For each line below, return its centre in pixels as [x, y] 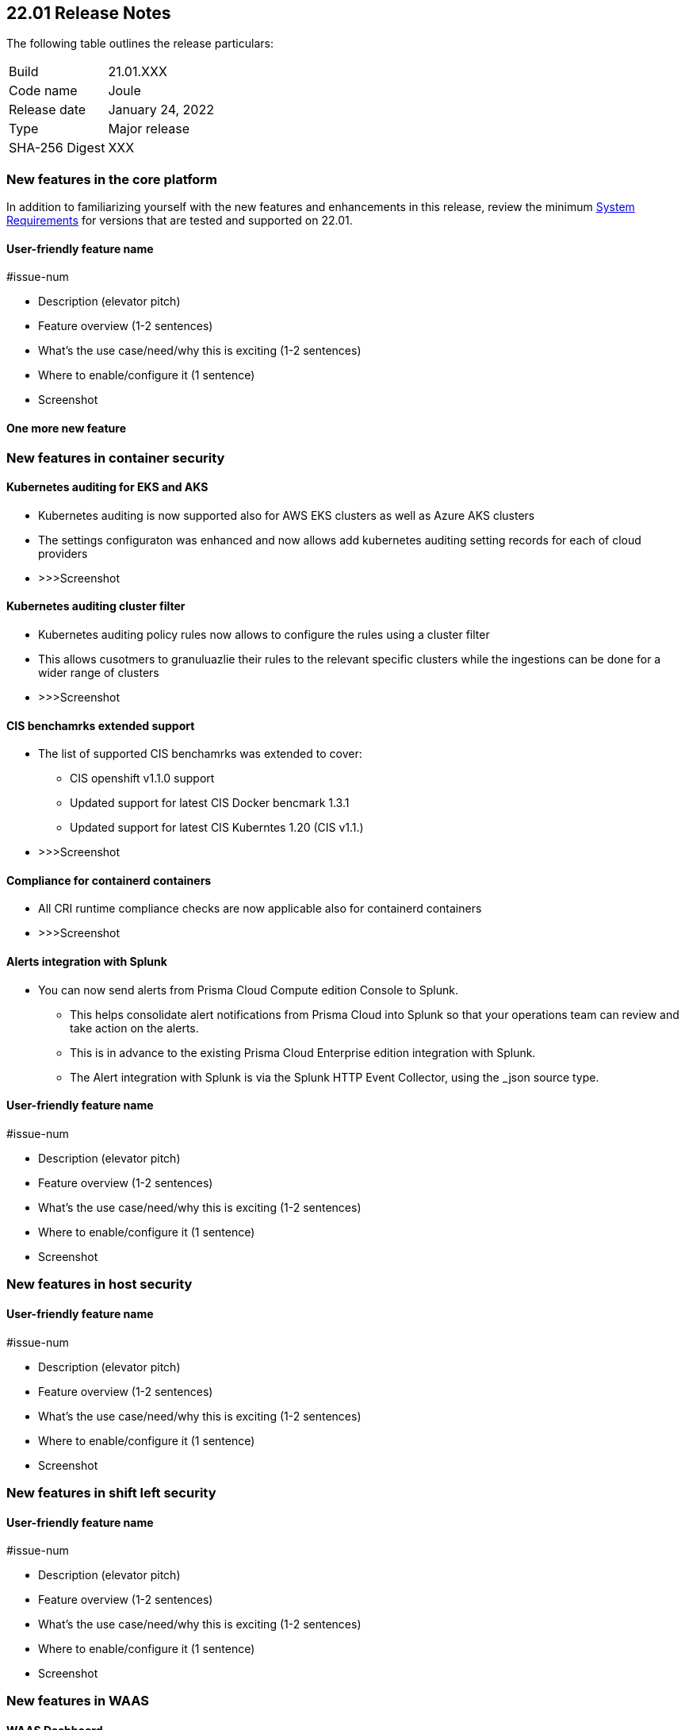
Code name [43, 91]
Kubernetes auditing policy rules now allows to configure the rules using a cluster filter [264, 635]
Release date [48, 110]
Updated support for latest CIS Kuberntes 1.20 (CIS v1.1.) [217, 828]
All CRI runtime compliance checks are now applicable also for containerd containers [260, 909]
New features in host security [99, 1284]
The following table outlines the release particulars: [140, 44]
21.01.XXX [138, 72]
